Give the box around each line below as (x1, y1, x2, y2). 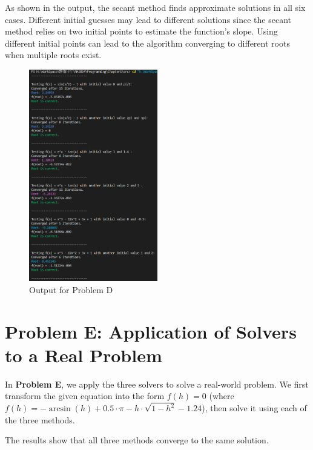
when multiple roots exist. (5, 48, 102, 61)
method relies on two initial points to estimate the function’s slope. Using (5, 25, 278, 38)
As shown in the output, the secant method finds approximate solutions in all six (5, 1, 306, 13)
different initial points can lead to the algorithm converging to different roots (5, 36, 290, 49)
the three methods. (5, 413, 75, 426)
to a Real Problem (5, 342, 162, 367)
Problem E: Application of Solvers (5, 319, 297, 343)
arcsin (48, 405, 71, 414)
